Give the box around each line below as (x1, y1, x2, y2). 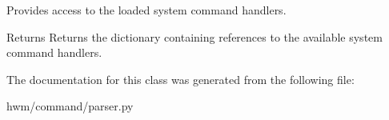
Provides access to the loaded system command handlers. (6, 2, 287, 18)
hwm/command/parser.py (6, 98, 134, 114)
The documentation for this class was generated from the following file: (6, 70, 355, 87)
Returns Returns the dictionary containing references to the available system (6, 28, 383, 45)
